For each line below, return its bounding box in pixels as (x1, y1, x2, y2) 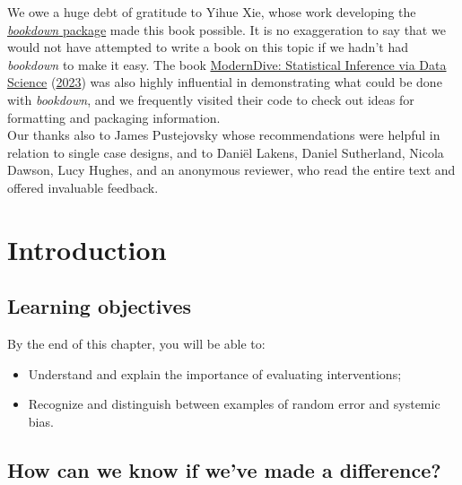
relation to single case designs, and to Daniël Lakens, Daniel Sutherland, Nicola (7, 143, 444, 161)
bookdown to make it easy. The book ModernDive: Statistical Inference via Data (7, 55, 447, 74)
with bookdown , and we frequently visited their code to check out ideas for (7, 90, 414, 108)
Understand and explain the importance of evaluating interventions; (28, 364, 402, 383)
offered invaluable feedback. (7, 178, 159, 196)
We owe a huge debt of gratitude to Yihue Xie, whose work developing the (7, 3, 416, 21)
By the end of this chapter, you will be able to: (7, 334, 266, 353)
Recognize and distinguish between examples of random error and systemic (28, 394, 440, 413)
